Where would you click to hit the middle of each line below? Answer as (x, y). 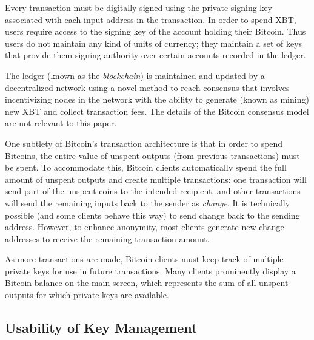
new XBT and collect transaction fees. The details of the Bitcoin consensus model (157, 111)
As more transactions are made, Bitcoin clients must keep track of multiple (144, 259)
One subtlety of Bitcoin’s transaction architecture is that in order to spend (144, 143)
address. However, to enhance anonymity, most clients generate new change (145, 227)
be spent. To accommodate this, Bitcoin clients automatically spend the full (146, 167)
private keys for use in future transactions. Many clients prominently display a (150, 270)
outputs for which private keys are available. (87, 295)
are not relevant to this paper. (61, 123)
